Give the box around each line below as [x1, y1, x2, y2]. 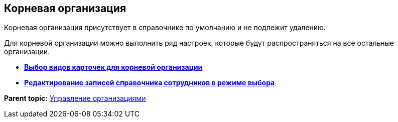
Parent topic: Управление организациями [4, 94, 146, 103]
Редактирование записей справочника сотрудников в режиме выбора [24, 78, 275, 87]
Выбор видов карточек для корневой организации [24, 63, 203, 72]
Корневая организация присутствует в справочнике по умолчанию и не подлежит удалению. [4, 23, 326, 32]
